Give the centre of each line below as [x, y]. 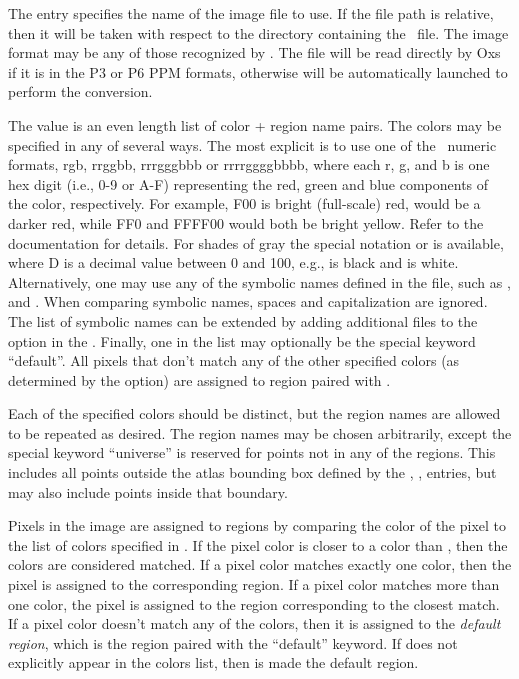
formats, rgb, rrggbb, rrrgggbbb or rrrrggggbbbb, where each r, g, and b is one [249, 164]
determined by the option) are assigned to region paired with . [199, 379]
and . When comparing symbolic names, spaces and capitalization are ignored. [248, 301]
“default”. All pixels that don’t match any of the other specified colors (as [234, 360]
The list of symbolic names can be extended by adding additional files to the [243, 320]
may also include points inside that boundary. [148, 491]
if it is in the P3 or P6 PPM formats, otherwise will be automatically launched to [258, 71]
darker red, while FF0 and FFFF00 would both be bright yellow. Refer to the [246, 222]
